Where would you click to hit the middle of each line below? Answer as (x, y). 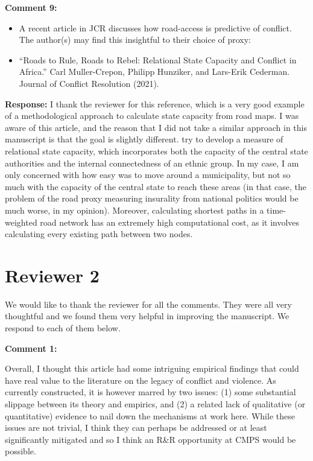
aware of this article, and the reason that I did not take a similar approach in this (156, 127)
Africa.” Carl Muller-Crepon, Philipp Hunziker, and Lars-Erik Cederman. (154, 72)
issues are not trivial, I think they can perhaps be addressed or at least (136, 428)
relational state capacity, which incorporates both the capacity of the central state (156, 151)
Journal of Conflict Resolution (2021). (89, 83)
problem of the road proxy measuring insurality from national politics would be (152, 198)
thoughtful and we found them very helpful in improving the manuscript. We (147, 316)
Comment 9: (31, 7)
